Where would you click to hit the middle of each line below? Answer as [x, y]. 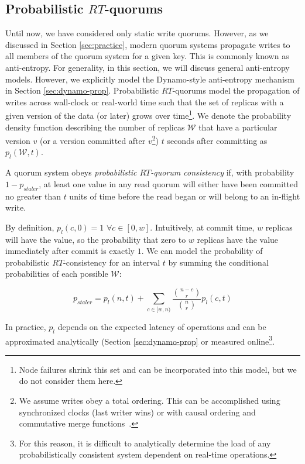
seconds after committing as [217, 140]
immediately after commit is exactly [70, 251]
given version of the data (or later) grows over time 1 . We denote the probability [148, 115]
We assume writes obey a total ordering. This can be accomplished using [150, 400]
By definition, [30, 227]
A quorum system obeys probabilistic [71, 172]
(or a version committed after [93, 140]
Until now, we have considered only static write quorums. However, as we [137, 33]
